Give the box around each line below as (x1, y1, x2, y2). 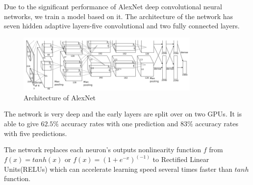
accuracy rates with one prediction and (61, 118, 178, 128)
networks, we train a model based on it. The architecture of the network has (4, 11, 233, 21)
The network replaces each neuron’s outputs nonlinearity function (4, 144, 202, 155)
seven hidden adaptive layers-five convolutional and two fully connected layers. (4, 21, 240, 31)
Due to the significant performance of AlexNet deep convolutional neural (4, 1, 222, 11)
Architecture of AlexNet (24, 92, 96, 102)
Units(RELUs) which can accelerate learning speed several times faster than (4, 163, 232, 174)
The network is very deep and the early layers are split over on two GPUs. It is (4, 109, 242, 119)
